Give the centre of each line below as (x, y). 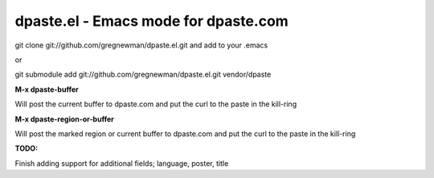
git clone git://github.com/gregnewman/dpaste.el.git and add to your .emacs (141, 45)
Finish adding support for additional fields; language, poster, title (122, 163)
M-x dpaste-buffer (47, 89)
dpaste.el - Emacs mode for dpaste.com (151, 21)
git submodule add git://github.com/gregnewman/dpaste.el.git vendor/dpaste (143, 75)
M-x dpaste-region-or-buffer (64, 119)
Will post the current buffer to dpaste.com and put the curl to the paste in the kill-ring (156, 104)
